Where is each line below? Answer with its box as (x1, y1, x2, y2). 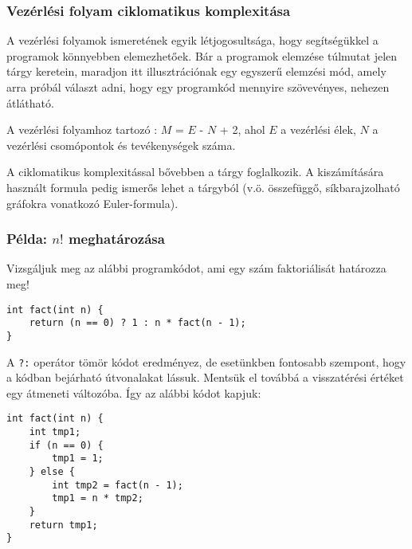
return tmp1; (29, 519, 98, 531)
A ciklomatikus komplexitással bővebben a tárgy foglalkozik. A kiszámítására (6, 163, 384, 180)
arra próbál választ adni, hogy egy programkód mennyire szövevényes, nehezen (6, 79, 390, 95)
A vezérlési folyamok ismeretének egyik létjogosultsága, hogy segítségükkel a (6, 32, 379, 49)
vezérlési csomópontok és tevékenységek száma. (6, 136, 236, 153)
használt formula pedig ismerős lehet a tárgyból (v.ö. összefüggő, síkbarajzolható (6, 178, 400, 195)
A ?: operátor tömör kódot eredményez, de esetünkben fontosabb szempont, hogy (6, 353, 406, 370)
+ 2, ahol (219, 121, 265, 138)
